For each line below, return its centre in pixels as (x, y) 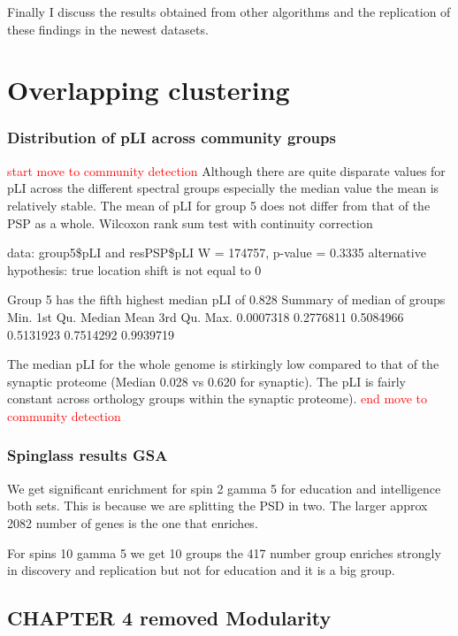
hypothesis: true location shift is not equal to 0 (134, 269)
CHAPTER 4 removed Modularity (169, 618)
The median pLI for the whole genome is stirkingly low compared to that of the (223, 364)
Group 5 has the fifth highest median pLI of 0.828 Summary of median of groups (226, 299)
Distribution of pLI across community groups (172, 138)
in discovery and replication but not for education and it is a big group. (201, 570)
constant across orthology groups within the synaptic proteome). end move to (217, 398)
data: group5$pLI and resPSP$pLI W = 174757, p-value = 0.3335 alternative (217, 253)
